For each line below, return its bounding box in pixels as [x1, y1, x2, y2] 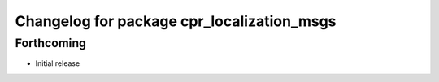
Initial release [35, 58, 80, 68]
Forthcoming [15, 36, 87, 50]
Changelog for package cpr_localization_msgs [15, 12, 337, 30]
